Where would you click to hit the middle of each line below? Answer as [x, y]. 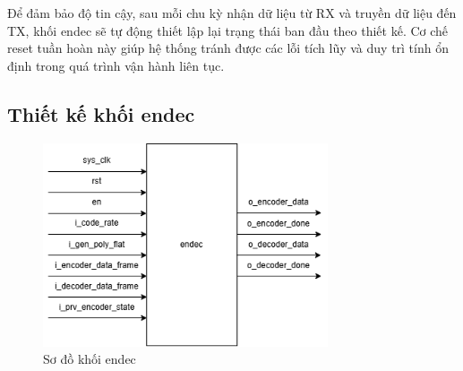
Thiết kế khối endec [101, 113]
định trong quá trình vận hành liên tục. [116, 65]
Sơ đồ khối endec [90, 359]
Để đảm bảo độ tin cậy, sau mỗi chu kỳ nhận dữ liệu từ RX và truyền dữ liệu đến [232, 13]
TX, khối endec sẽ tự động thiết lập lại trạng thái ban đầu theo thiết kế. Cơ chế [228, 30]
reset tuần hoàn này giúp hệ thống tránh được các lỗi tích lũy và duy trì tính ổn [228, 48]
